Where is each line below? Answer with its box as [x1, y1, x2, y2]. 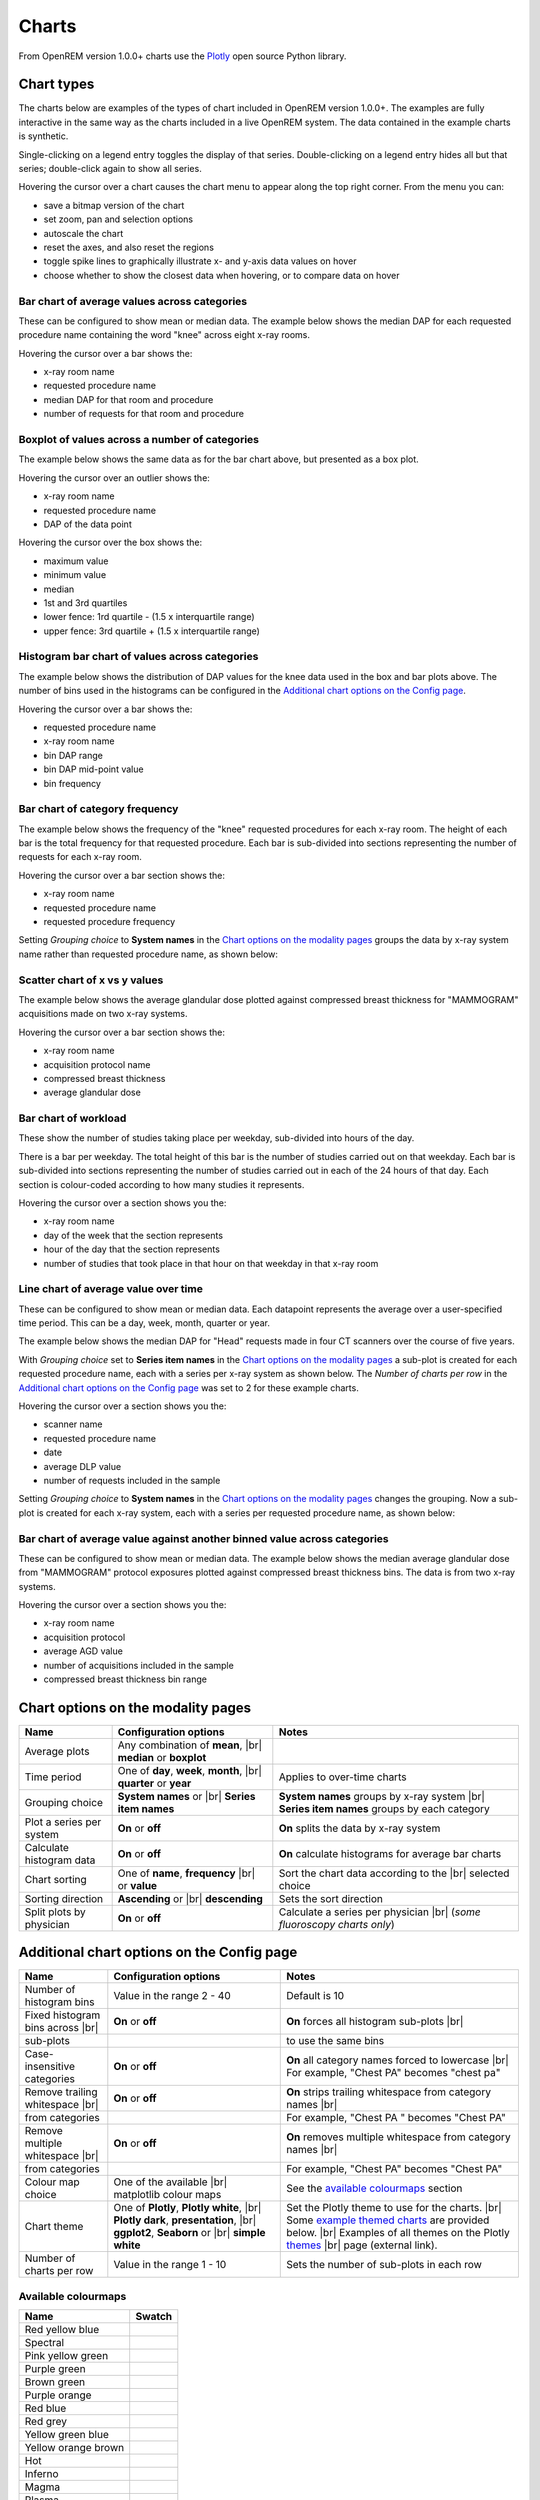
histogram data [24, 1853, 96, 1867]
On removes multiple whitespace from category [286, 2130, 511, 2144]
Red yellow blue [24, 2323, 100, 2337]
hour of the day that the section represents [43, 1243, 220, 1255]
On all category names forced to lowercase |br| [286, 2053, 509, 2067]
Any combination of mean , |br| [117, 1738, 263, 1752]
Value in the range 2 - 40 [113, 1989, 232, 2003]
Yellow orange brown [24, 2441, 125, 2455]
